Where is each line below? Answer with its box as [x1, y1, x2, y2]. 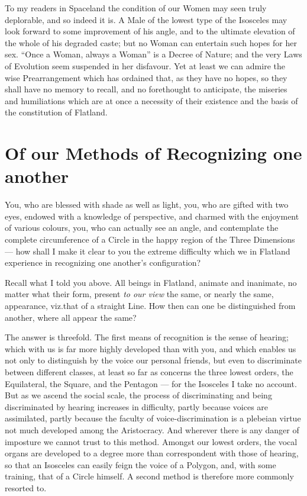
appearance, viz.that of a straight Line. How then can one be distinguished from [5, 299, 296, 311]
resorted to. [5, 481, 47, 494]
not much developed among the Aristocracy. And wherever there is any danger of [5, 423, 299, 436]
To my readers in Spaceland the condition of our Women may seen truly [5, 2, 267, 14]
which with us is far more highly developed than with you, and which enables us [5, 342, 296, 355]
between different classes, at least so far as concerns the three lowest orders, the [5, 365, 293, 378]
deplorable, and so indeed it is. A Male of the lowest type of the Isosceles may [5, 13, 287, 25]
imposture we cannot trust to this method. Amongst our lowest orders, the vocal [5, 435, 298, 447]
